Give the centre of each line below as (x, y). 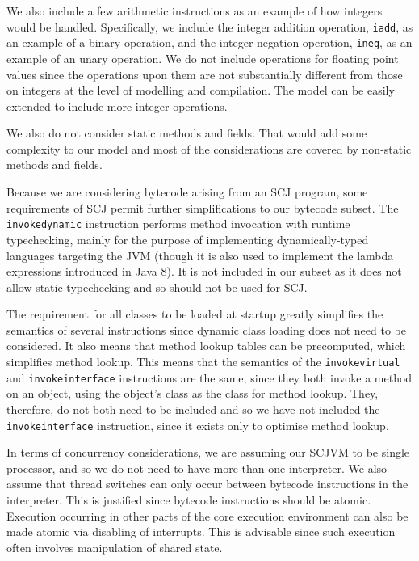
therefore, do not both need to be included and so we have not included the (193, 409)
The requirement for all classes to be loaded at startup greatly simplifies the (195, 314)
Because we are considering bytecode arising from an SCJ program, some (187, 192)
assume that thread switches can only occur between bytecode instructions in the (207, 484)
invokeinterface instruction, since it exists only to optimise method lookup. (198, 425)
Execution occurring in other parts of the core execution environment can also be (207, 515)
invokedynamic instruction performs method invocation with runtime (178, 224)
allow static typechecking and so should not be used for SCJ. (157, 287)
